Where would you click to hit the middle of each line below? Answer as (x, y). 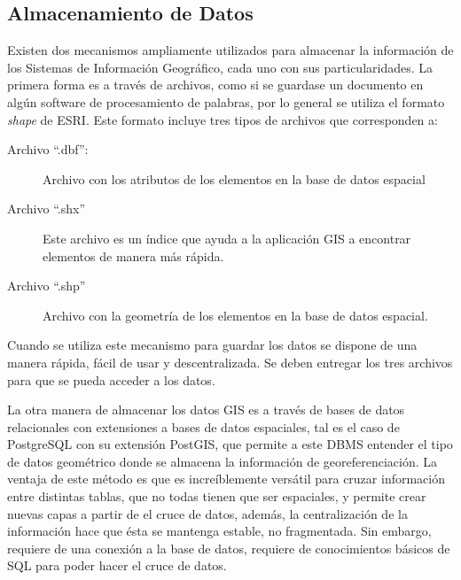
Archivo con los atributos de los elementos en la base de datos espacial (234, 178)
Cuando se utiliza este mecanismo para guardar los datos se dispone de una (212, 345)
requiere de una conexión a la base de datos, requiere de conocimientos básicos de (229, 548)
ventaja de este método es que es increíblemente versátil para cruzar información (226, 479)
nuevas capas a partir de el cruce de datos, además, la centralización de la (207, 513)
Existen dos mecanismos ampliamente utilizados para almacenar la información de (230, 50)
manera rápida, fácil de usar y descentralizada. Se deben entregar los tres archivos (230, 362)
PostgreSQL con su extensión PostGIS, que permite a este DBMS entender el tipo (230, 444)
